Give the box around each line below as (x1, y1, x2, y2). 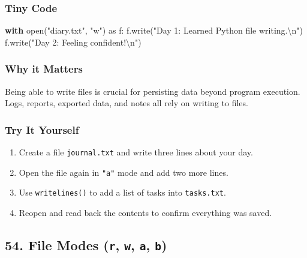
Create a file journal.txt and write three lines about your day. (19, 146, 253, 158)
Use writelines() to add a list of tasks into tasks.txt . (19, 186, 226, 199)
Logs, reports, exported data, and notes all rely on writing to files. (5, 97, 248, 109)
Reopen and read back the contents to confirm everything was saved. (19, 206, 272, 218)
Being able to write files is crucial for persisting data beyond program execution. (5, 85, 300, 97)
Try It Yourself (5, 122, 79, 137)
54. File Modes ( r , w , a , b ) (5, 235, 167, 254)
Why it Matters (5, 61, 83, 76)
